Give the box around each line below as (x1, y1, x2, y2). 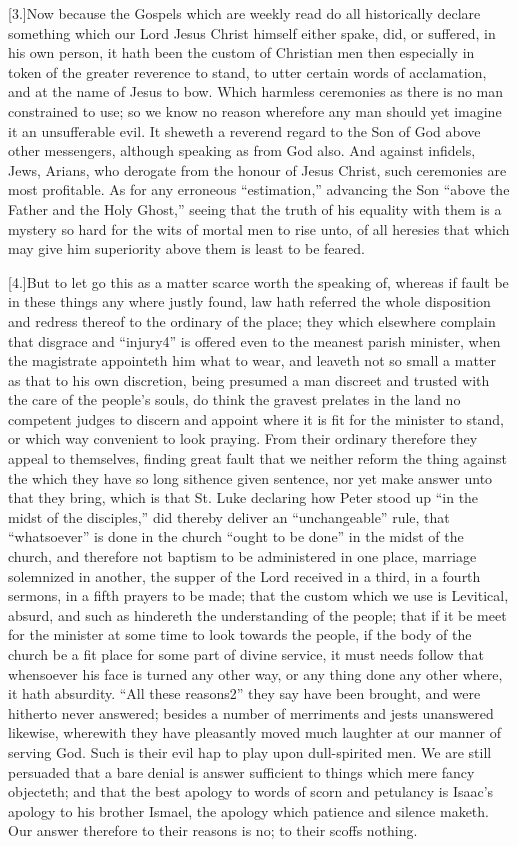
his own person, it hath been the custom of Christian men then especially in (8, 42, 475, 63)
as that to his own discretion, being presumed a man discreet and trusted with (8, 369, 490, 390)
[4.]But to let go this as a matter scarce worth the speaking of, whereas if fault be (8, 271, 509, 292)
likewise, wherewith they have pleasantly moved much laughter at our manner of (8, 722, 502, 743)
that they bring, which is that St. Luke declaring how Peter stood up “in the (8, 487, 479, 508)
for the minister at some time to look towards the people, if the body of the (8, 624, 472, 645)
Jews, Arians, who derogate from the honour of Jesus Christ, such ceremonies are (8, 159, 507, 180)
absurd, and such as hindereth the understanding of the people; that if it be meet (8, 604, 507, 625)
